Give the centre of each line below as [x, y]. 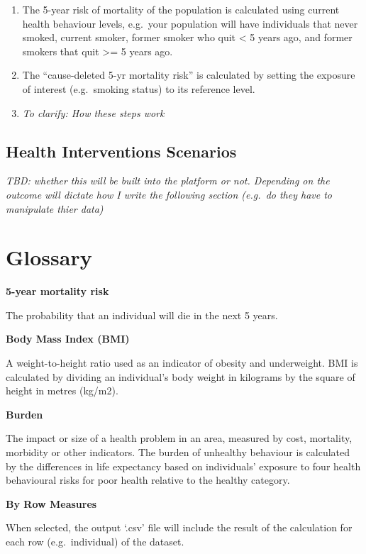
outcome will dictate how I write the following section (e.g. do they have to [169, 194]
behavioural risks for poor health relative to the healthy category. [148, 480]
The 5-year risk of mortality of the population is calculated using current [181, 9]
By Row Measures [51, 503]
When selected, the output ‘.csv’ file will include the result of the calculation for [179, 527]
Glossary [49, 257]
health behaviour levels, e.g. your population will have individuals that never [190, 23]
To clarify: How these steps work [93, 112]
